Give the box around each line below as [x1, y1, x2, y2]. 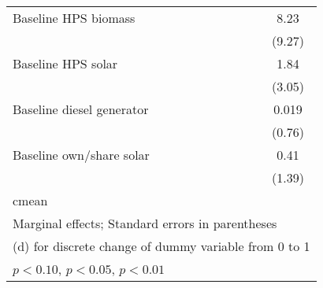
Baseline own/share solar [13, 146, 150, 164]
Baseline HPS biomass [13, 9, 136, 27]
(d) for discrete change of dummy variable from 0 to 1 [13, 237, 310, 255]
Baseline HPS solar [13, 54, 118, 72]
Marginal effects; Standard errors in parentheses [13, 214, 277, 232]
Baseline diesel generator [13, 100, 149, 118]
